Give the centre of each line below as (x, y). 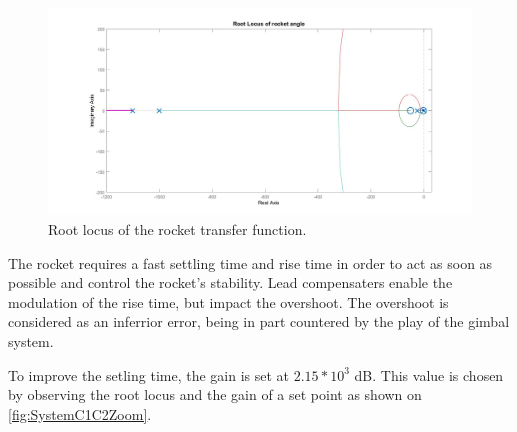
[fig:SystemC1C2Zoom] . (80, 413)
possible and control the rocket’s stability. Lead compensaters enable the (230, 282)
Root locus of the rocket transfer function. (177, 229)
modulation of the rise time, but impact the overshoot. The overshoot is (228, 301)
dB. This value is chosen (429, 374)
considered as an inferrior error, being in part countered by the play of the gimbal (259, 321)
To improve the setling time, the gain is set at (149, 374)
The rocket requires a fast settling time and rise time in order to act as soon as (250, 262)
